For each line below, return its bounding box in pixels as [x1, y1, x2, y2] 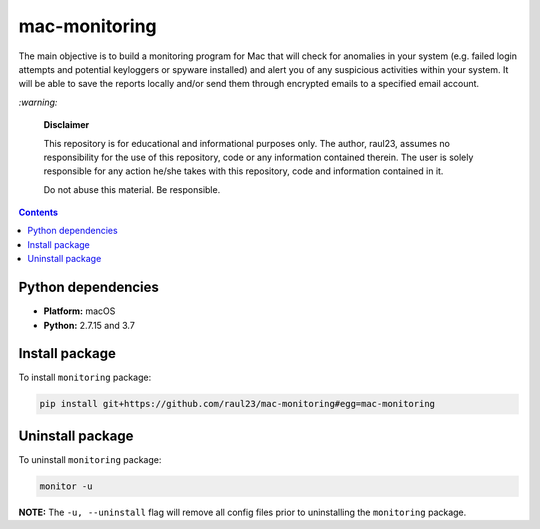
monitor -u [39, 480, 93, 492]
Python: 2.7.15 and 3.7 [43, 319, 135, 331]
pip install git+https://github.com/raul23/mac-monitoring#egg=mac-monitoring [39, 398, 435, 410]
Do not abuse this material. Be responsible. [43, 183, 221, 195]
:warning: [18, 96, 58, 108]
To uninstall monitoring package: [18, 453, 162, 465]
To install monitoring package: [18, 371, 152, 384]
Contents [18, 206, 59, 219]
